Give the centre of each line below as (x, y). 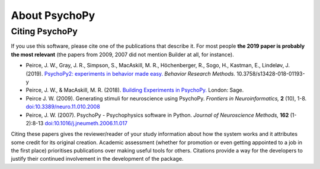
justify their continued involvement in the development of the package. (97, 159)
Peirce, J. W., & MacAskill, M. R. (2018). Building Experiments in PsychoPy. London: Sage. (135, 90)
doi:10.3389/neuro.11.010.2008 (63, 107)
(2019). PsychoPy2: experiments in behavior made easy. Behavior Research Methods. (130, 73)
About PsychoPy (53, 15)
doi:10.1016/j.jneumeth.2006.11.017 (86, 123)
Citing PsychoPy (44, 31)
